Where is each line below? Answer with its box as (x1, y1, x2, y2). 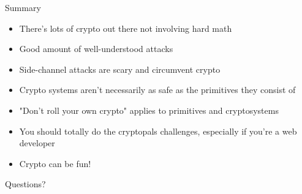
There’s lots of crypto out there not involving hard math (19, 21, 232, 34)
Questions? (5, 177, 46, 190)
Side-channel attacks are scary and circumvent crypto (19, 62, 221, 75)
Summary (5, 1, 41, 13)
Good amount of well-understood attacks (19, 42, 173, 55)
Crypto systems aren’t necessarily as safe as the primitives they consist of (19, 83, 296, 96)
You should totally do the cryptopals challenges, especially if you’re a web (19, 124, 297, 137)
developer (19, 136, 55, 149)
